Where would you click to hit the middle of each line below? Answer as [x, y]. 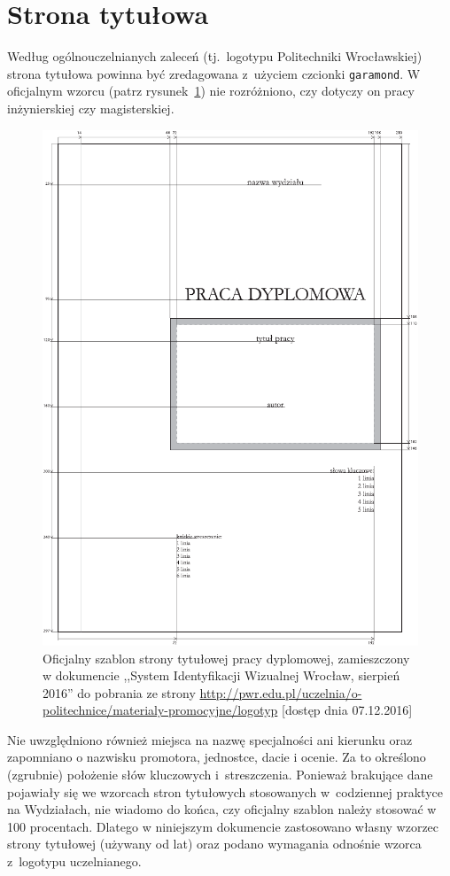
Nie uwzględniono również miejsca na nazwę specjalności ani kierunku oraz [210, 739]
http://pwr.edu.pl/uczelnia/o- [281, 692]
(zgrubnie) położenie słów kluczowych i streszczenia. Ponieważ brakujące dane [220, 775]
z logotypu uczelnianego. [74, 861]
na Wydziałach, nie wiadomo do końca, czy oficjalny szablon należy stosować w [222, 809]
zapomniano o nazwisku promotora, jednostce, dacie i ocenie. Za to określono [217, 757]
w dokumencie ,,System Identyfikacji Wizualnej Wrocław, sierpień [221, 675]
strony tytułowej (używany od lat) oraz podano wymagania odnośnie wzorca [214, 844]
